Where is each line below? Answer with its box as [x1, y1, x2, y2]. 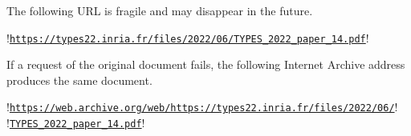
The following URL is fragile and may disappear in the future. [6, 2, 313, 18]
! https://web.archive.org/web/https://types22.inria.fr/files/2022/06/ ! [6, 98, 398, 115]
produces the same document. [6, 71, 153, 88]
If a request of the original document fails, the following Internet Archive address [6, 56, 405, 73]
